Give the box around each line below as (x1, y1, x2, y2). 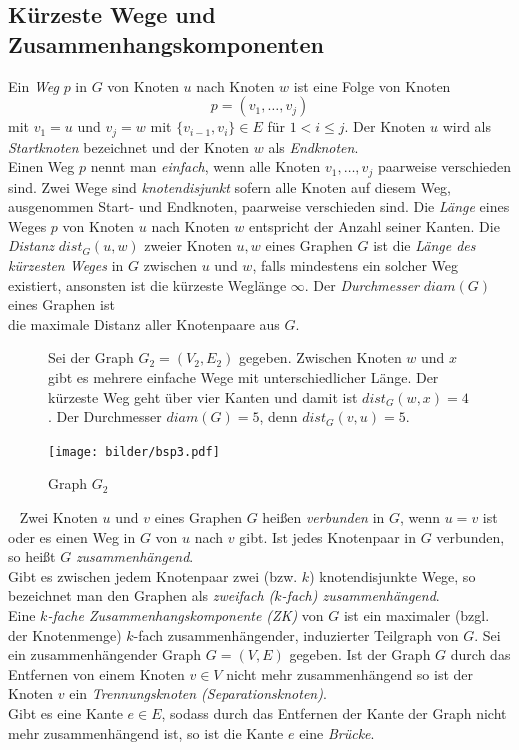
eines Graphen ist (8, 294, 115, 315)
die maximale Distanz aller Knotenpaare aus (8, 313, 280, 334)
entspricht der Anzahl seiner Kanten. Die (249, 215, 500, 236)
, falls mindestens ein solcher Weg (252, 255, 459, 276)
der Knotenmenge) (8, 624, 122, 645)
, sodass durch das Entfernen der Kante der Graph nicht (161, 703, 507, 723)
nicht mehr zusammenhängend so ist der (226, 663, 474, 684)
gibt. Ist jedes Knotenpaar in (239, 526, 417, 547)
